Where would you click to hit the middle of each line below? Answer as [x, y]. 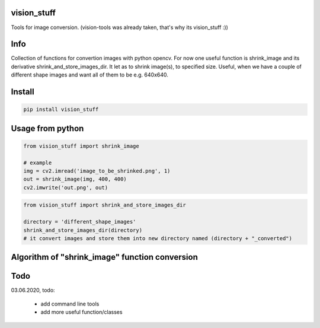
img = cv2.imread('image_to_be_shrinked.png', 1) [97, 171]
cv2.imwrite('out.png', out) [66, 187]
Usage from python [47, 128]
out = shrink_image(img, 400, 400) [75, 179]
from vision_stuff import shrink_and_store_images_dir [105, 205]
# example [38, 163]
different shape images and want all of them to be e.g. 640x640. [90, 75]
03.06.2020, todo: [33, 290]
